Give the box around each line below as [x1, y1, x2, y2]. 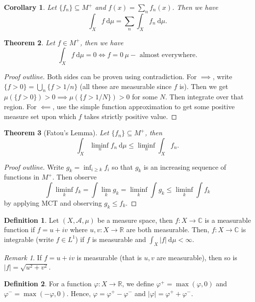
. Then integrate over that [165, 91, 244, 102]
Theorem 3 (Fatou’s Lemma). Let [4, 127, 109, 138]
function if [4, 224, 35, 235]
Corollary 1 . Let [4, 2, 57, 12]
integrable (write [4, 234, 54, 244]
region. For [4, 101, 37, 111]
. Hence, [66, 288, 91, 298]
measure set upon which [4, 111, 76, 121]
